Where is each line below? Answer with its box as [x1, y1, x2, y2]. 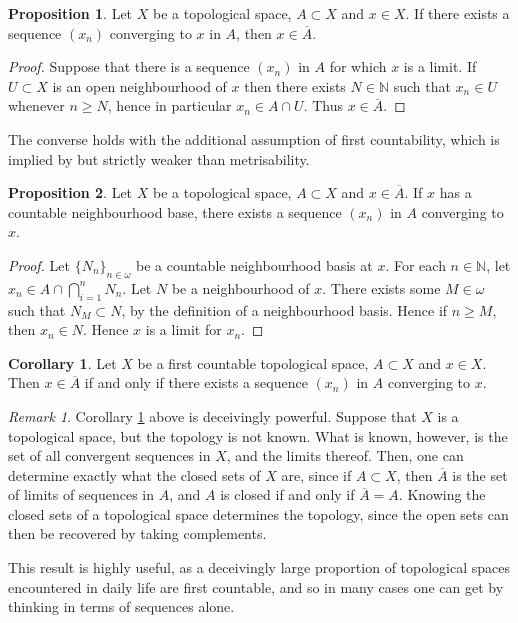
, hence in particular [107, 95, 232, 116]
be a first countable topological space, [137, 352, 369, 373]
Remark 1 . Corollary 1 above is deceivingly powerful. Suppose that [8, 405, 417, 426]
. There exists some [322, 277, 441, 298]
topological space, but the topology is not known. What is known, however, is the [8, 425, 508, 446]
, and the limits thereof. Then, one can [226, 445, 464, 466]
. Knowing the [398, 484, 486, 505]
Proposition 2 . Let [8, 182, 133, 203]
